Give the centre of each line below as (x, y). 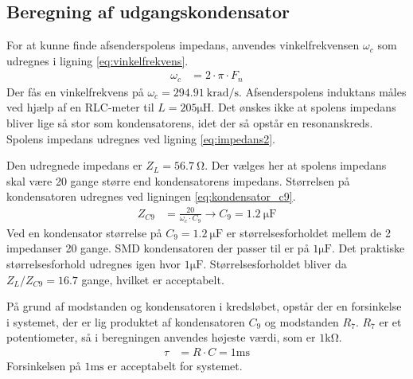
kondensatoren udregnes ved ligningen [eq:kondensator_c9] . (151, 196)
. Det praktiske (368, 248)
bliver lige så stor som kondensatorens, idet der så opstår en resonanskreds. (190, 123)
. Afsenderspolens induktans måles (323, 91)
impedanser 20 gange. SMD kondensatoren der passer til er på (158, 248)
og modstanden (302, 321)
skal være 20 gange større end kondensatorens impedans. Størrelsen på (178, 180)
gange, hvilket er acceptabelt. (153, 279)
